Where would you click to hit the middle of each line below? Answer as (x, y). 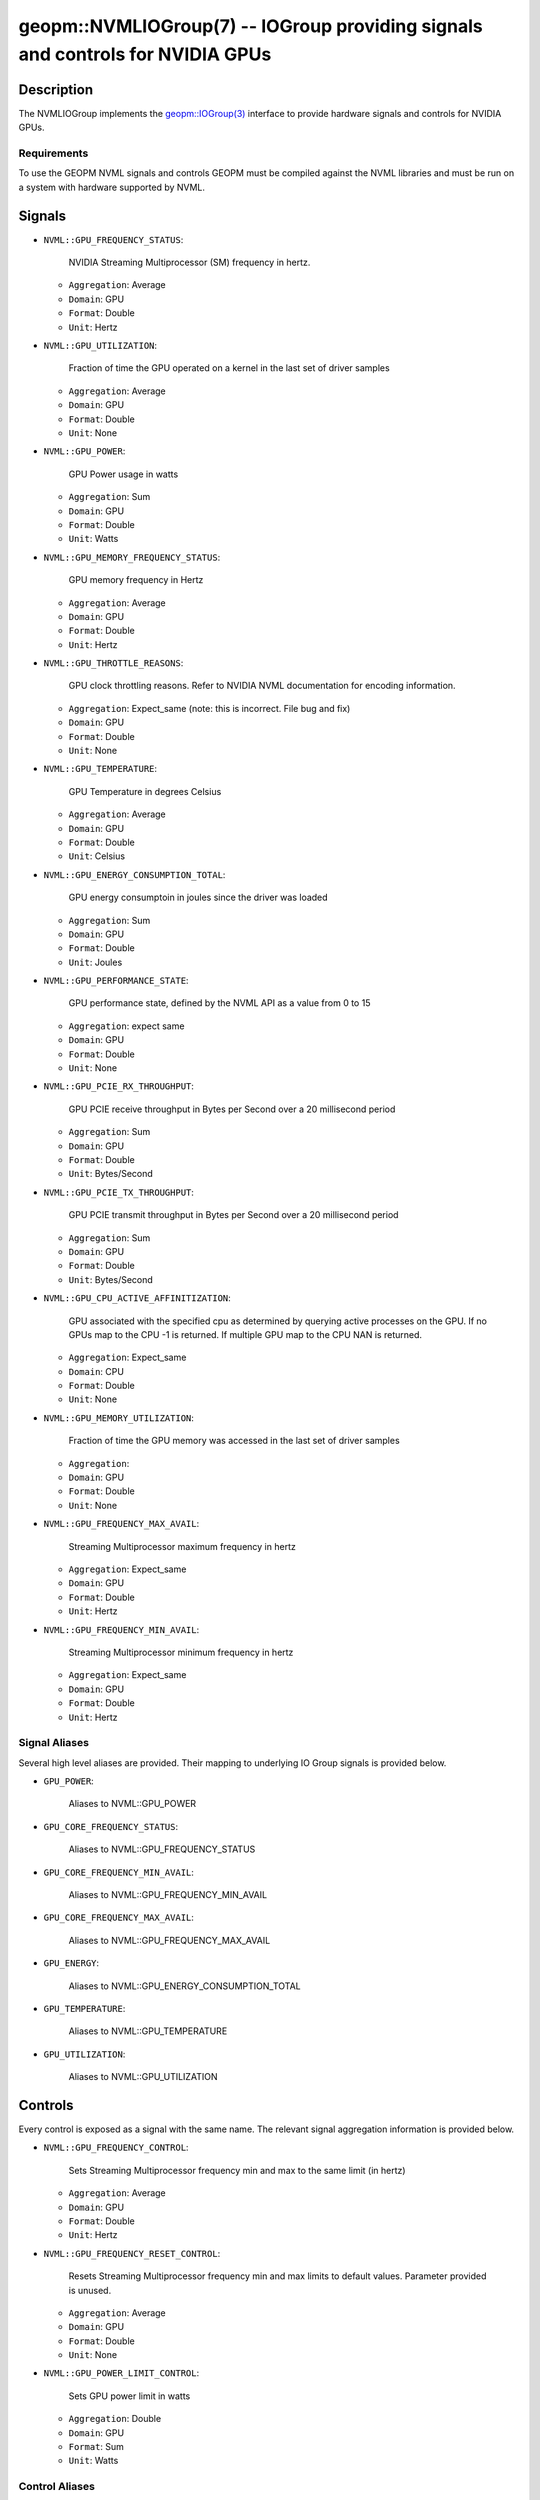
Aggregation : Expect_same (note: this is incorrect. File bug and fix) (209, 708)
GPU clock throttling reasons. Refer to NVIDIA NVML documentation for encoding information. (262, 686)
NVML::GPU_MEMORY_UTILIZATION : (119, 1417)
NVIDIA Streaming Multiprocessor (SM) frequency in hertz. (189, 262)
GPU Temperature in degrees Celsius (145, 791)
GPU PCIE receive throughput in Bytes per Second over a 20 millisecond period (232, 1109)
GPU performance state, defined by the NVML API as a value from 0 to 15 (219, 1003)
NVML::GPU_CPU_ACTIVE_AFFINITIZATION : (137, 1298)
